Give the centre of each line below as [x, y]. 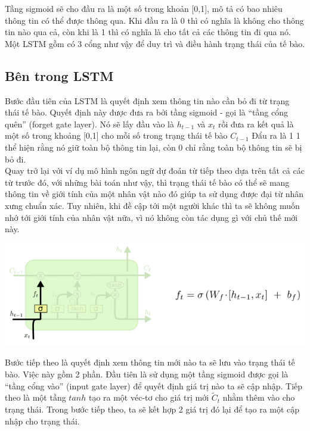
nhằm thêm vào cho [259, 397]
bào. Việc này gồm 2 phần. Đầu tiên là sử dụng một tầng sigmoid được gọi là [147, 374]
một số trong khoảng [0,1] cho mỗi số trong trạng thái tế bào [116, 135]
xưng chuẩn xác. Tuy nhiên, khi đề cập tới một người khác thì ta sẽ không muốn [152, 205]
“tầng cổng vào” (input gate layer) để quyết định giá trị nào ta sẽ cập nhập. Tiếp [154, 385]
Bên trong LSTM [59, 75]
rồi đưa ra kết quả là [256, 124]
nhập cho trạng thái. [42, 421]
